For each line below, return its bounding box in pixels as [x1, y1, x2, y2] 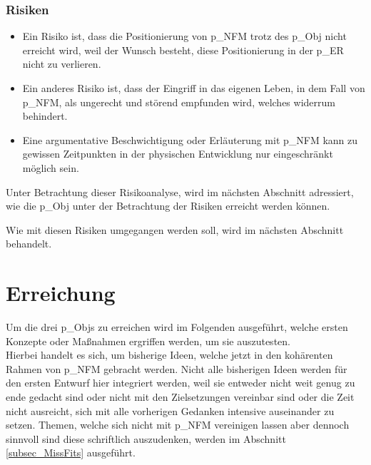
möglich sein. [22, 160, 79, 175]
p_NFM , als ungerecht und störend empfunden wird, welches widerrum [22, 94, 335, 109]
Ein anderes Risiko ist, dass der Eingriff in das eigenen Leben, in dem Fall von [22, 81, 365, 95]
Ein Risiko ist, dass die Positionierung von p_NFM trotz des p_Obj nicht [22, 29, 347, 44]
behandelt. [6, 236, 52, 251]
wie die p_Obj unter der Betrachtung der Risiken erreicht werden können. [6, 198, 330, 213]
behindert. [22, 108, 68, 123]
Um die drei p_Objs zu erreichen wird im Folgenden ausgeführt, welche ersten [6, 320, 348, 334]
